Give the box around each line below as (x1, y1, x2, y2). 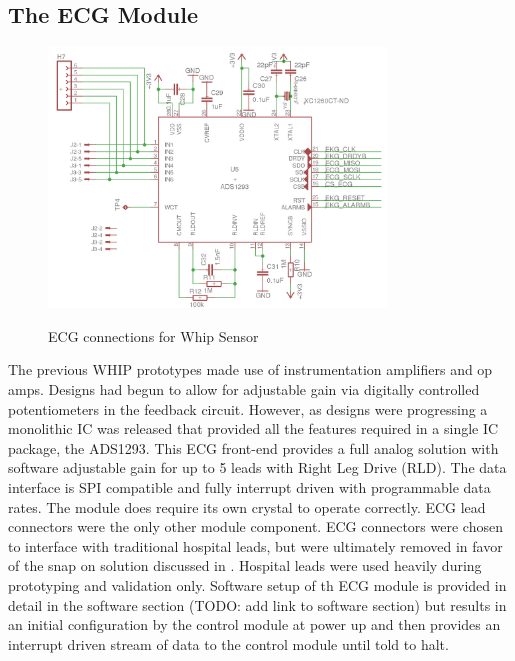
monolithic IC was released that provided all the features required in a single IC (8, 418, 499, 439)
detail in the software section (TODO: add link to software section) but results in (8, 594, 507, 615)
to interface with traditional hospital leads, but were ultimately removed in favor (8, 535, 503, 556)
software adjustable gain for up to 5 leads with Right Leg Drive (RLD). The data (8, 457, 507, 478)
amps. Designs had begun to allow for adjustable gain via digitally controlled (8, 378, 480, 399)
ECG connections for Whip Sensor (48, 325, 259, 346)
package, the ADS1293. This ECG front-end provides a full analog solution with (8, 437, 499, 458)
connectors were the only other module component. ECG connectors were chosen (8, 516, 503, 537)
